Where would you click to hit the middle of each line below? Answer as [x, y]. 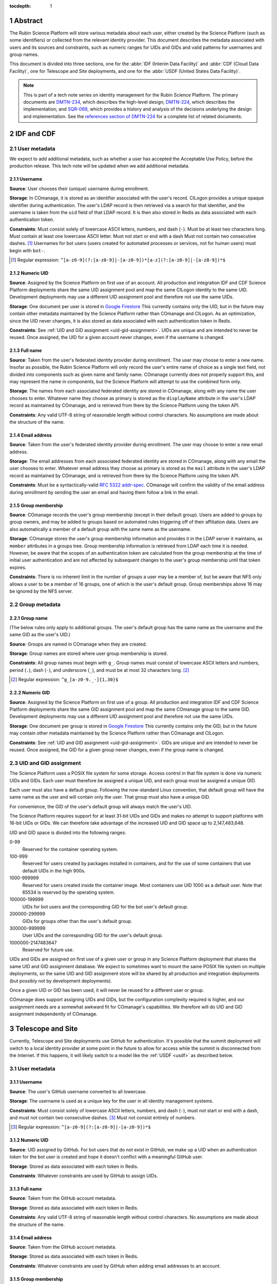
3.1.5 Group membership [36, 1279]
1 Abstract [26, 21]
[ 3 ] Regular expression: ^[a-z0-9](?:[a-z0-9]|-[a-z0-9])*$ [81, 1127]
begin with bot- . [27, 250]
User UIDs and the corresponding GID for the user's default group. [93, 935]
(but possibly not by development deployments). [61, 980]
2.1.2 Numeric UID [29, 273]
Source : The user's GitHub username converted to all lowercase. [78, 1091]
